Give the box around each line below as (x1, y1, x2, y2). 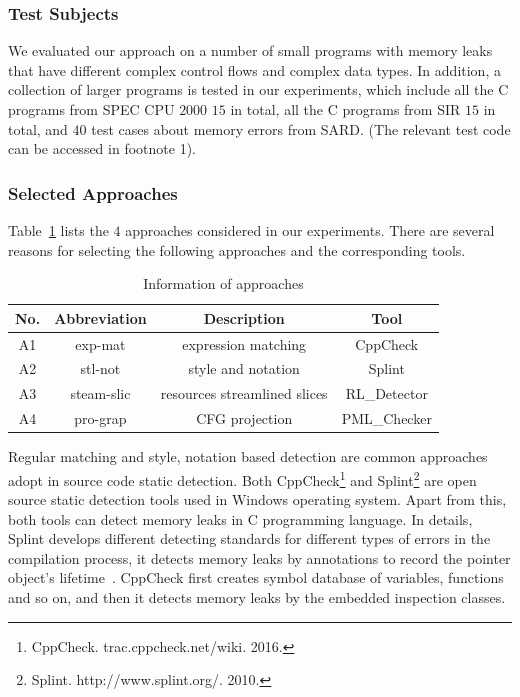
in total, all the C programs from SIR (230, 99, 461, 119)
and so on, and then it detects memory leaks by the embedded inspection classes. (8, 587, 506, 608)
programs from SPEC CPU (8, 99, 175, 119)
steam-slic (70, 383, 131, 404)
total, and (8, 118, 68, 139)
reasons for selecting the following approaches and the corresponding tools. (8, 239, 466, 260)
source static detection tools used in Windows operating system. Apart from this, (8, 489, 507, 510)
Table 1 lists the (8, 220, 109, 240)
